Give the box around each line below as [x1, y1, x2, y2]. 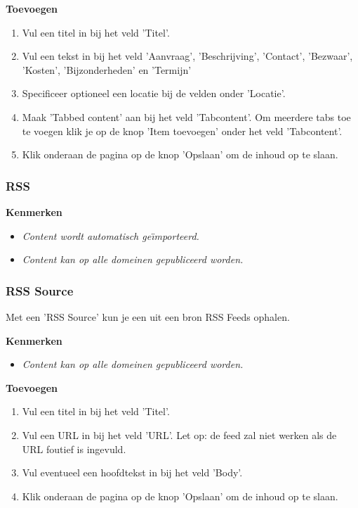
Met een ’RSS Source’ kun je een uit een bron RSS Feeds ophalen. [6, 309, 290, 324]
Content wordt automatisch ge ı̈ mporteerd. [22, 228, 199, 243]
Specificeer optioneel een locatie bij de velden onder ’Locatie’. [22, 86, 286, 101]
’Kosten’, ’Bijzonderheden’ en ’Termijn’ [22, 62, 192, 77]
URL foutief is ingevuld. [22, 441, 126, 456]
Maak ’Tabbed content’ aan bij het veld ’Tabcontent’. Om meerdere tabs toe [22, 109, 351, 124]
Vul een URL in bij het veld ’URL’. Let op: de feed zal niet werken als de [22, 427, 337, 442]
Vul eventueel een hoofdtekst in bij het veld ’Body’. [22, 465, 243, 480]
